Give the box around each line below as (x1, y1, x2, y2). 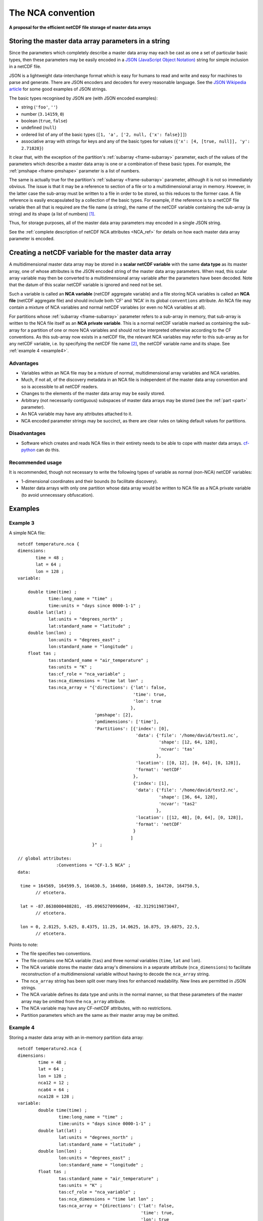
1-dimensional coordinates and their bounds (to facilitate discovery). (21, 478, 158, 484)
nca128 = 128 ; (38, 1094, 75, 1099)
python (21, 447, 36, 453)
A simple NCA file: (9, 530, 46, 536)
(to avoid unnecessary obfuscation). (21, 492, 94, 498)
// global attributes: (18, 856, 72, 862)
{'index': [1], (133, 780, 169, 786)
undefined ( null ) (21, 125, 56, 130)
